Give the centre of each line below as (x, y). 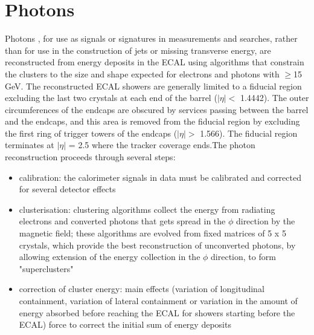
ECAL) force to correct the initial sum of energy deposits (125, 324)
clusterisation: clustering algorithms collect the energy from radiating (147, 209)
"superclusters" (46, 268)
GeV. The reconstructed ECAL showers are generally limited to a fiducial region (153, 86)
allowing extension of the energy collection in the (110, 257)
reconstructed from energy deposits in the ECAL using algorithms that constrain (155, 62)
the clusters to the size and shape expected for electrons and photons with (142, 73)
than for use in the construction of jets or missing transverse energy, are (138, 50)
